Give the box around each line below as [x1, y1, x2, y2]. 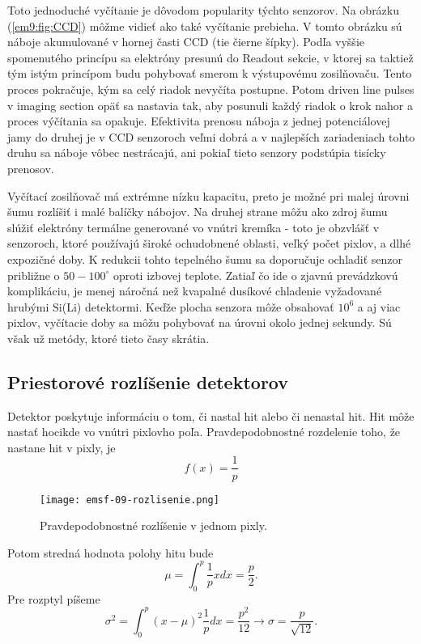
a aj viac [357, 298, 401, 315]
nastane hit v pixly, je [7, 439, 116, 455]
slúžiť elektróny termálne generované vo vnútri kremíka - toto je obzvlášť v [7, 218, 380, 235]
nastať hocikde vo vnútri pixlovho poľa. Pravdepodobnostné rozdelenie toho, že [7, 423, 401, 440]
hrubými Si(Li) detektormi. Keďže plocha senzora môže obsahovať [7, 298, 334, 315]
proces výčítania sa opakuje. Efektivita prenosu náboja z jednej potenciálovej [7, 112, 390, 129]
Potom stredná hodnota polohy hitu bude [7, 544, 214, 561]
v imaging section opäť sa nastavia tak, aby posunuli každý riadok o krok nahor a [7, 96, 413, 113]
